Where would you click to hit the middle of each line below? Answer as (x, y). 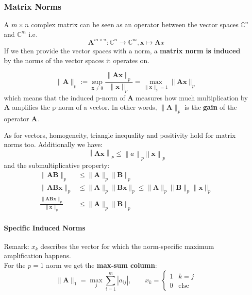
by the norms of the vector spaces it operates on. (77, 60)
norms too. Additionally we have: (53, 144)
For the (15, 265)
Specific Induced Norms (45, 227)
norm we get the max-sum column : (101, 265)
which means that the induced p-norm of (65, 97)
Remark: (17, 246)
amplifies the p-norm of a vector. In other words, (84, 107)
